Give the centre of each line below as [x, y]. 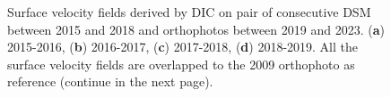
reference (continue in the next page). [110, 81]
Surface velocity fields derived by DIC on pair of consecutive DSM [189, 12]
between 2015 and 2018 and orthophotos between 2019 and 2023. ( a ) [196, 29]
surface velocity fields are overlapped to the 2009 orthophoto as [181, 64]
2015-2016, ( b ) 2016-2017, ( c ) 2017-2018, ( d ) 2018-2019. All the [183, 47]
